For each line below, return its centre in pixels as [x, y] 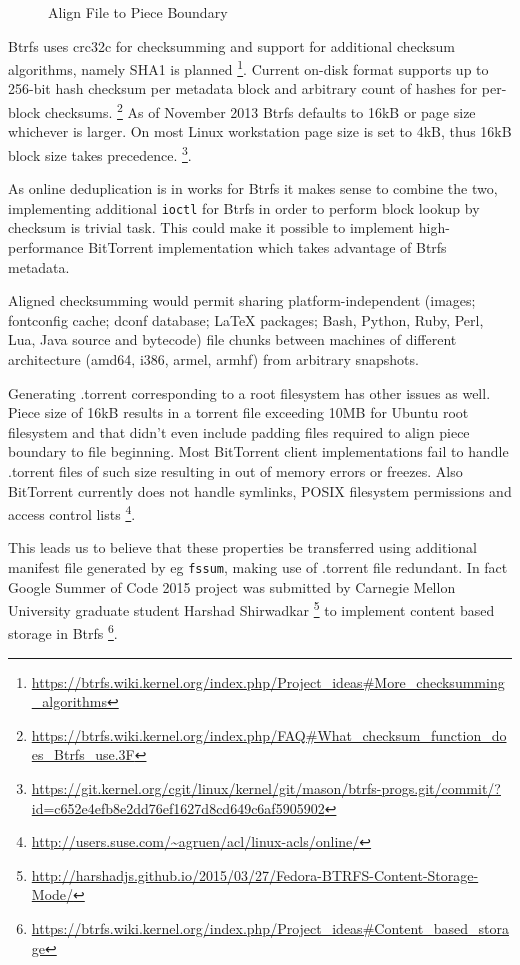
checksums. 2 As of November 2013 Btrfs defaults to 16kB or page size [260, 110]
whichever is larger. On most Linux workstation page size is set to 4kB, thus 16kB [260, 131]
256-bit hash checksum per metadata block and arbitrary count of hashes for [243, 88]
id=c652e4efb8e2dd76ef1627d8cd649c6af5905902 [178, 807]
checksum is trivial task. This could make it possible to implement [211, 227]
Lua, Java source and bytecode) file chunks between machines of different [232, 339]
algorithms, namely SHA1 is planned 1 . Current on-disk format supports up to [248, 67]
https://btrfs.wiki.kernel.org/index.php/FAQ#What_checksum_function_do [269, 734]
